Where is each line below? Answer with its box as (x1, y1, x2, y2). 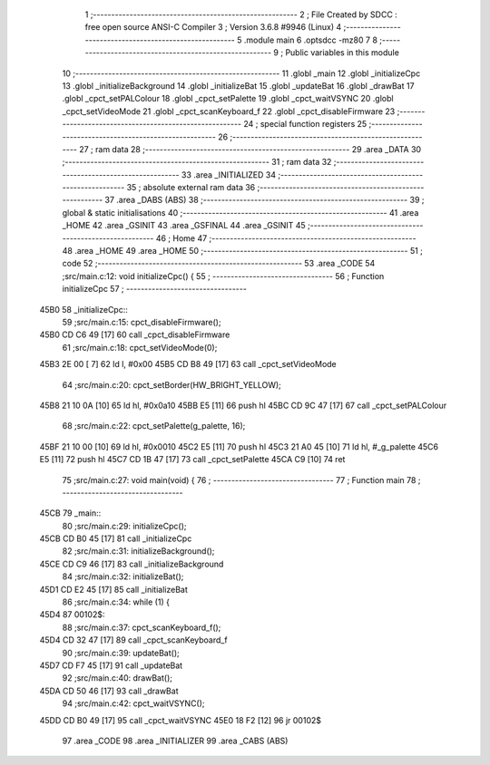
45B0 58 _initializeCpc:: (39, 304, 129, 315)
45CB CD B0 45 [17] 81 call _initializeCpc (39, 533, 192, 544)
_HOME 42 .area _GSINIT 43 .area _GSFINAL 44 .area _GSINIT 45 (62, 220, 306, 231)
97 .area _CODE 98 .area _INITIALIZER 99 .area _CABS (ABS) (62, 735, 289, 746)
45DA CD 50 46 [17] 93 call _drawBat (39, 685, 179, 696)
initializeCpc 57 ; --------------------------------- (62, 284, 247, 295)
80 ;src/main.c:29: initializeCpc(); (62, 520, 187, 531)
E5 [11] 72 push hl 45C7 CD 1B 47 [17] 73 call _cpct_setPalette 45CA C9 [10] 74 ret (39, 454, 346, 465)
